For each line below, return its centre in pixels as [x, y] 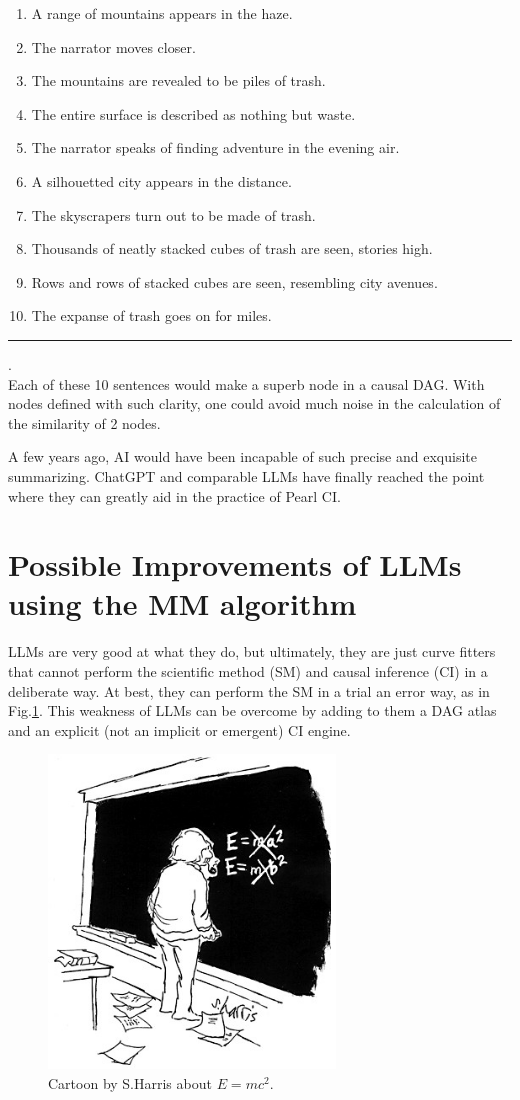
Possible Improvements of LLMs [235, 564]
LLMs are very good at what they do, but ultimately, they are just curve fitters [252, 651]
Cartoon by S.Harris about [130, 1082]
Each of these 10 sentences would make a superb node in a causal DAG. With [246, 383]
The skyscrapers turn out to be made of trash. [173, 214]
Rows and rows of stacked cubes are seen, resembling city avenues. [234, 281]
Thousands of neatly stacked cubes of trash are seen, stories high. [232, 248]
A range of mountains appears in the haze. [162, 13]
